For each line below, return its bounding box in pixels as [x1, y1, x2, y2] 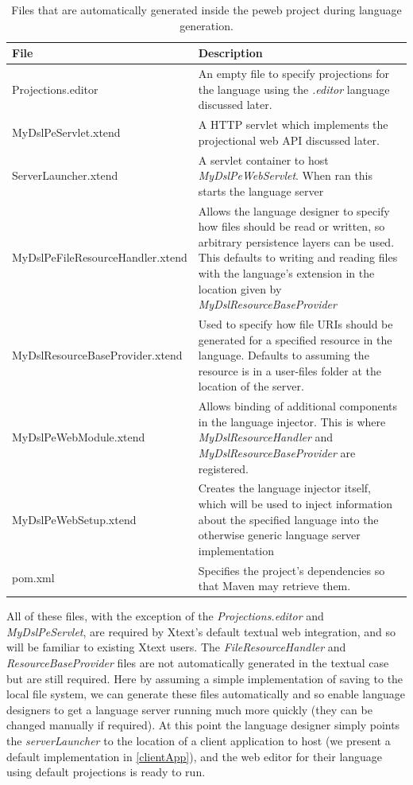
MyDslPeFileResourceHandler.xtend [12, 249, 187, 266]
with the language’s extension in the [198, 264, 375, 281]
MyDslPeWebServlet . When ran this [198, 167, 373, 184]
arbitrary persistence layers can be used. [198, 233, 395, 250]
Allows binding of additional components [198, 398, 398, 414]
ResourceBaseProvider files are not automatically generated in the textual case [6, 655, 389, 671]
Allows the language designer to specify [198, 202, 390, 219]
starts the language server [198, 182, 324, 199]
